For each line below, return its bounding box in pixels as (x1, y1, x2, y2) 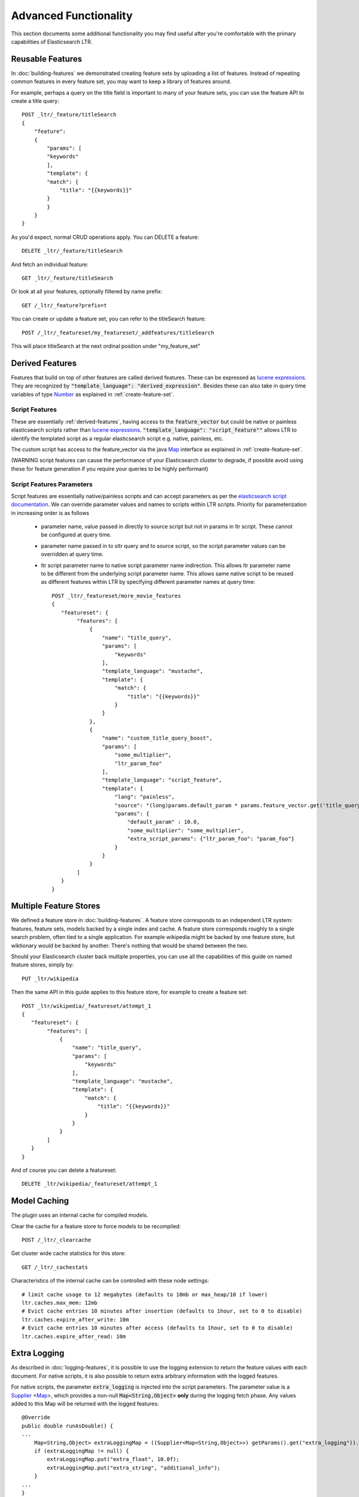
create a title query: (11, 98, 59, 105)
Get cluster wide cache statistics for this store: (11, 1250, 126, 1257)
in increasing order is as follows (11, 509, 90, 516)
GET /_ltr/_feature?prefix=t (22, 302, 107, 308)
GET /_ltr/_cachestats (22, 1263, 89, 1271)
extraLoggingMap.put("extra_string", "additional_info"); (47, 1464, 221, 1471)
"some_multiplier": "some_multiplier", (127, 827, 245, 834)
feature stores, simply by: (11, 961, 74, 968)
